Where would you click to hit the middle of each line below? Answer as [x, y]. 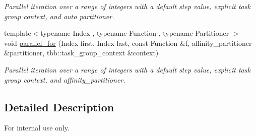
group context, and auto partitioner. [59, 16]
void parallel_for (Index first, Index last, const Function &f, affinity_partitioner [128, 43]
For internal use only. [37, 128]
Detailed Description [59, 107]
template [18, 33]
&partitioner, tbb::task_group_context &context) [81, 53]
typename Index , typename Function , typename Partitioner [135, 33]
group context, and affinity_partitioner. [65, 79]
